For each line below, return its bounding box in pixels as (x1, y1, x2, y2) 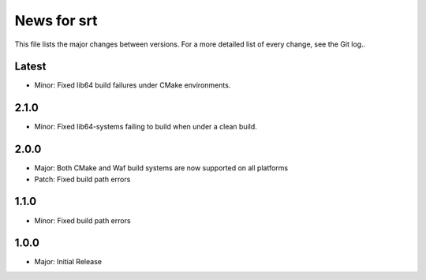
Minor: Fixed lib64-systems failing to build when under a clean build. (34, 122, 258, 132)
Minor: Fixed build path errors (34, 215, 131, 225)
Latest (14, 60, 47, 73)
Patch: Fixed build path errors (34, 174, 131, 184)
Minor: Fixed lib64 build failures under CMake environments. (34, 80, 231, 90)
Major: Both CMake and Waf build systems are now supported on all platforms (34, 163, 288, 173)
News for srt (14, 12, 98, 29)
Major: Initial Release (34, 257, 103, 267)
